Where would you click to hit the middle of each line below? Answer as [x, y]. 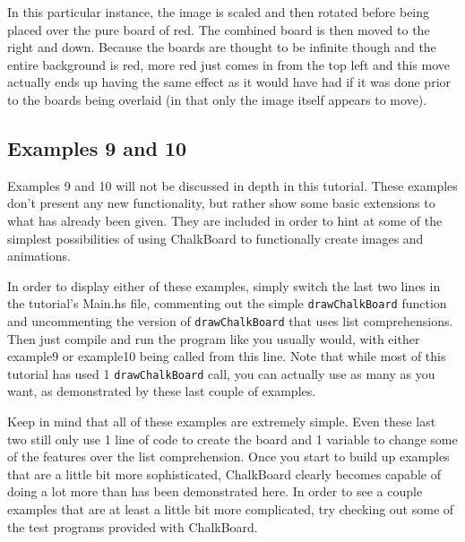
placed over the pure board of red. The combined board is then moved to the [219, 29]
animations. [39, 256]
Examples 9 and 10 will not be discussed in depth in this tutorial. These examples [232, 185]
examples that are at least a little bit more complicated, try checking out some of [231, 509]
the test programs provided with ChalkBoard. [133, 526]
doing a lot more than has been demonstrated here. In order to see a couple [215, 491]
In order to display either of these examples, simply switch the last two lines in [224, 285]
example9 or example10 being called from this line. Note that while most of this [227, 356]
